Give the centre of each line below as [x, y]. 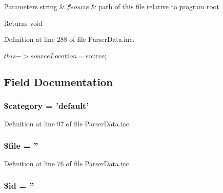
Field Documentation [59, 81]
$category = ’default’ [46, 106]
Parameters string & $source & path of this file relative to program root [111, 6]
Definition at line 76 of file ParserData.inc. [68, 164]
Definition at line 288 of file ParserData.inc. [69, 39]
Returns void [23, 23]
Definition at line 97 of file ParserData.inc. [68, 124]
